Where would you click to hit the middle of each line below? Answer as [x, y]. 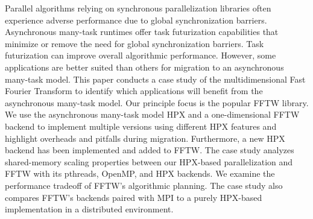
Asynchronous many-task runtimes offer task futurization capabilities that [142, 32]
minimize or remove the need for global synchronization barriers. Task [134, 43]
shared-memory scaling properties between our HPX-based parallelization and [149, 161]
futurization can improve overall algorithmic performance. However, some [141, 55]
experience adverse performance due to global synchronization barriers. [136, 20]
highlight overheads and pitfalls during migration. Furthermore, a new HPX [145, 138]
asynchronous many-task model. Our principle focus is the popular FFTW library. [157, 102]
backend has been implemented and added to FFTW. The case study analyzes [150, 150]
